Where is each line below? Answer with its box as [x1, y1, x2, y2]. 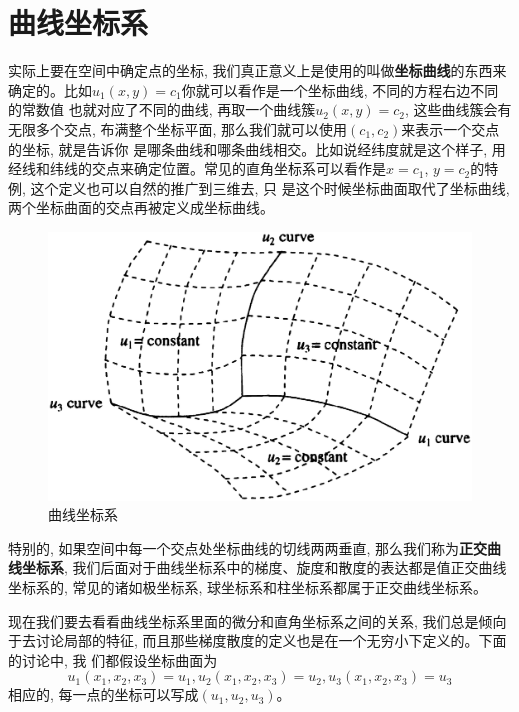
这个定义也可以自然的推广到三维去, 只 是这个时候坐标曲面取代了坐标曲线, [30, 177, 510, 198]
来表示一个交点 [401, 118, 500, 139]
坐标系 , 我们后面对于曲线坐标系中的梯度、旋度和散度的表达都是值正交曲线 [21, 557, 507, 578]
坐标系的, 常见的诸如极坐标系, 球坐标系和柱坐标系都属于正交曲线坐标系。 [8, 576, 488, 597]
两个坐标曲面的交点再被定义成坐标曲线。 [8, 197, 274, 218]
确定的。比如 [8, 79, 92, 100]
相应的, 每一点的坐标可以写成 [8, 684, 199, 705]
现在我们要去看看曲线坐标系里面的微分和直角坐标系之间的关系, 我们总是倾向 [8, 610, 507, 631]
